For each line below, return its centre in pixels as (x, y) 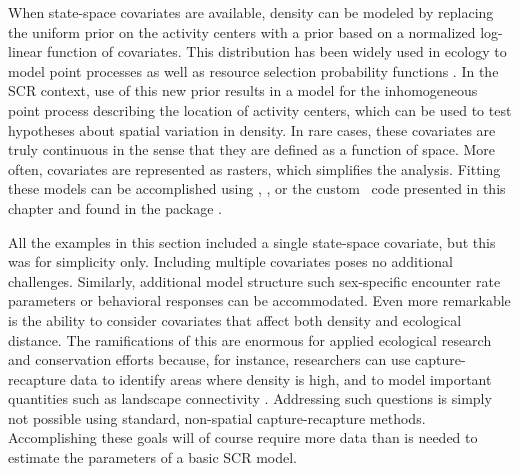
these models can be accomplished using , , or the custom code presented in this (257, 188)
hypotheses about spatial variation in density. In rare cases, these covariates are (252, 129)
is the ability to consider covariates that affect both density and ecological (235, 319)
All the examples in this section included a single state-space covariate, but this (252, 241)
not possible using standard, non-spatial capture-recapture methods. (217, 417)
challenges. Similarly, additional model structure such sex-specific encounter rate (254, 280)
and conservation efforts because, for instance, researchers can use (209, 359)
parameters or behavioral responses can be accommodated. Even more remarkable (259, 300)
